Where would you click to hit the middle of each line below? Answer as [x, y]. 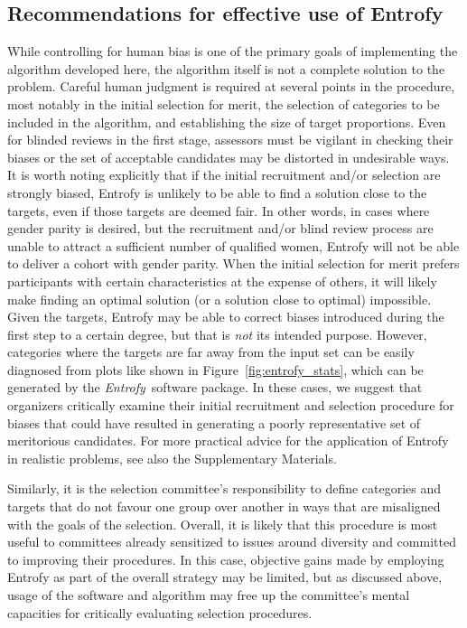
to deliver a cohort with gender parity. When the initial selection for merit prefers [233, 263]
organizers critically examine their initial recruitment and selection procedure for [231, 405]
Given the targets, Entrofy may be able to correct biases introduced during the [226, 317]
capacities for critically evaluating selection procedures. [160, 612]
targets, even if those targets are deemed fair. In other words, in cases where [219, 210]
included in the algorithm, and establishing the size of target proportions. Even [227, 122]
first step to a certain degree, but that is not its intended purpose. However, [217, 334]
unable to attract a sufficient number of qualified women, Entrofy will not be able [233, 245]
